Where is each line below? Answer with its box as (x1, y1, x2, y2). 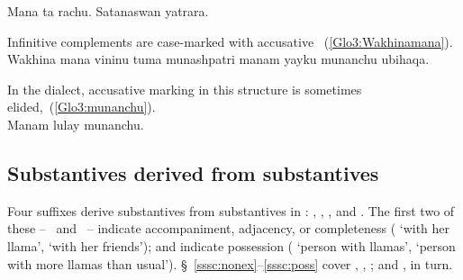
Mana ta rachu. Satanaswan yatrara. (7, 2, 209, 20)
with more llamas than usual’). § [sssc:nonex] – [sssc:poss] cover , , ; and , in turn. (7, 254, 453, 273)
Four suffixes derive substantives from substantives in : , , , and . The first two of (7, 201, 455, 220)
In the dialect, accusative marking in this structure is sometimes (7, 79, 362, 98)
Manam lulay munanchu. (7, 114, 144, 133)
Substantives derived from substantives (7, 158, 379, 186)
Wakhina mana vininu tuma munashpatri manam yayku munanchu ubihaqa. (7, 50, 430, 68)
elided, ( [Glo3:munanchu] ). (7, 97, 156, 116)
